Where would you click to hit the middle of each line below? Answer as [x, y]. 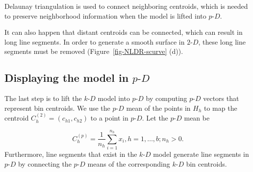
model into [114, 98]
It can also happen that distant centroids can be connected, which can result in [124, 32]
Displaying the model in [67, 78]
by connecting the [45, 163]
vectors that [221, 98]
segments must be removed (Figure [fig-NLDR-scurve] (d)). [94, 51]
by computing [166, 98]
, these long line [222, 41]
